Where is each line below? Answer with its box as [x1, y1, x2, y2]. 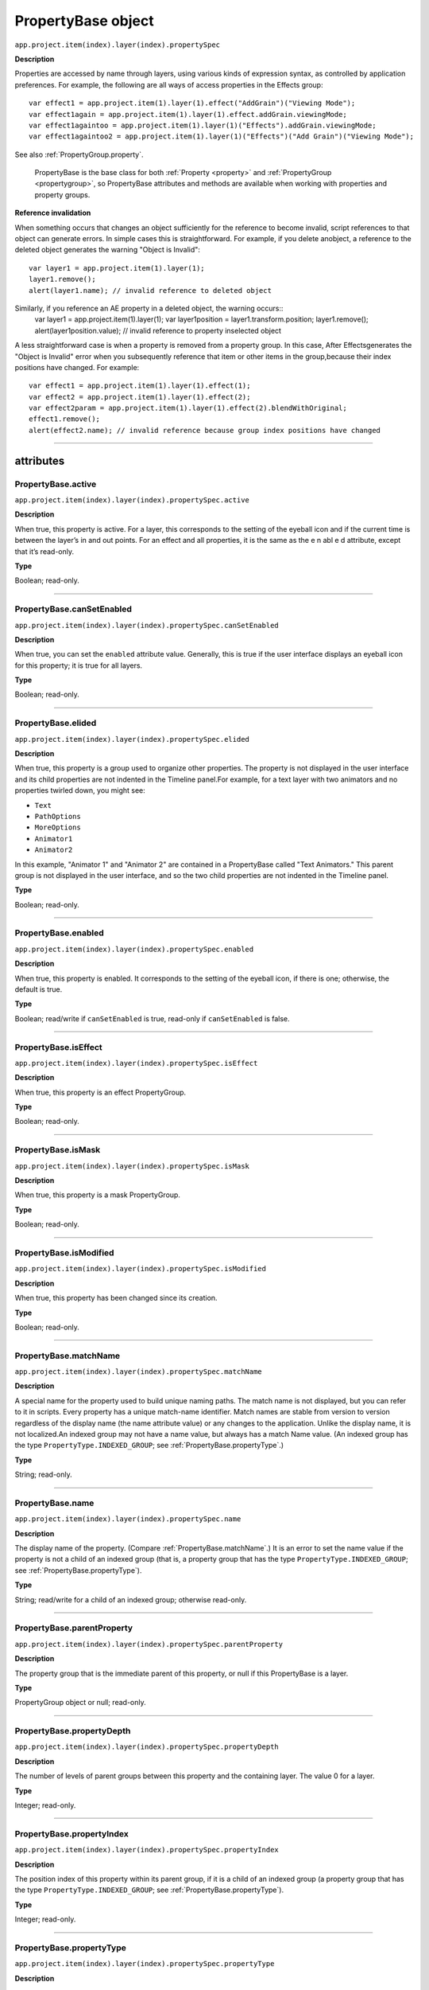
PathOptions [34, 812, 81, 821]
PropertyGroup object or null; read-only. [14, 1698, 146, 1707]
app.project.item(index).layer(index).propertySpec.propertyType [14, 1959, 275, 1969]
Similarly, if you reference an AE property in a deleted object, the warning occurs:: [14, 303, 284, 313]
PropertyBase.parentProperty [14, 1622, 133, 1633]
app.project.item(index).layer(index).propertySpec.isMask [14, 1161, 250, 1170]
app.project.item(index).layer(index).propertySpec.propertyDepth [14, 1742, 280, 1751]
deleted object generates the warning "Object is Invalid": [14, 245, 200, 255]
